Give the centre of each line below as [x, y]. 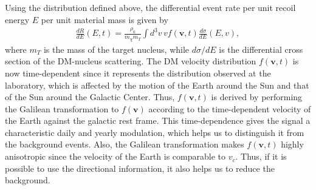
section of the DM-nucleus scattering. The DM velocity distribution [131, 61]
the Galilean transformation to [62, 108]
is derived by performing [257, 97]
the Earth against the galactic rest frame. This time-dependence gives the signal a [158, 120]
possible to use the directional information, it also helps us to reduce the [140, 168]
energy [17, 19]
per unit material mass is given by [105, 19]
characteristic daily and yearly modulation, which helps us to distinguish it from [155, 132]
